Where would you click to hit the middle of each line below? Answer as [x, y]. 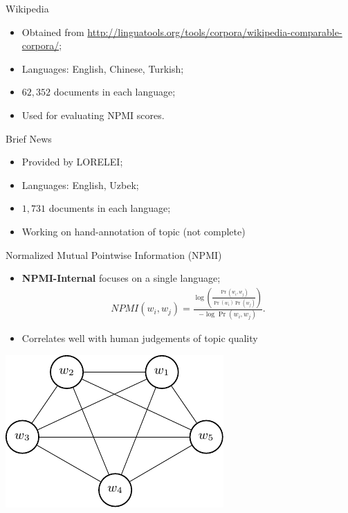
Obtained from [53, 31]
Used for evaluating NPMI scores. [93, 115]
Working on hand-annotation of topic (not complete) [134, 231]
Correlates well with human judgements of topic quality [140, 338]
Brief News [29, 138]
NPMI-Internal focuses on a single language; [121, 278]
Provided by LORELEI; [72, 162]
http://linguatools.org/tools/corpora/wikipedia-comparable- [215, 31]
